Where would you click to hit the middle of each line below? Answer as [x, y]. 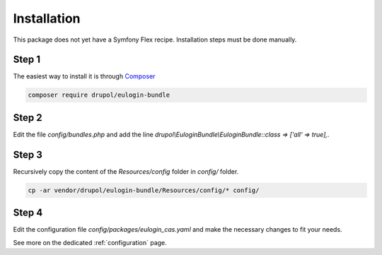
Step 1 [27, 60]
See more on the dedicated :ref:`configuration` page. [90, 242]
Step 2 [28, 118]
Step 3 [28, 154]
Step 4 [28, 213]
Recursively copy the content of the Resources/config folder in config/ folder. [126, 171]
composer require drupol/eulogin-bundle [99, 95]
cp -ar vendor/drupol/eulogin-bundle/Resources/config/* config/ [144, 190]
